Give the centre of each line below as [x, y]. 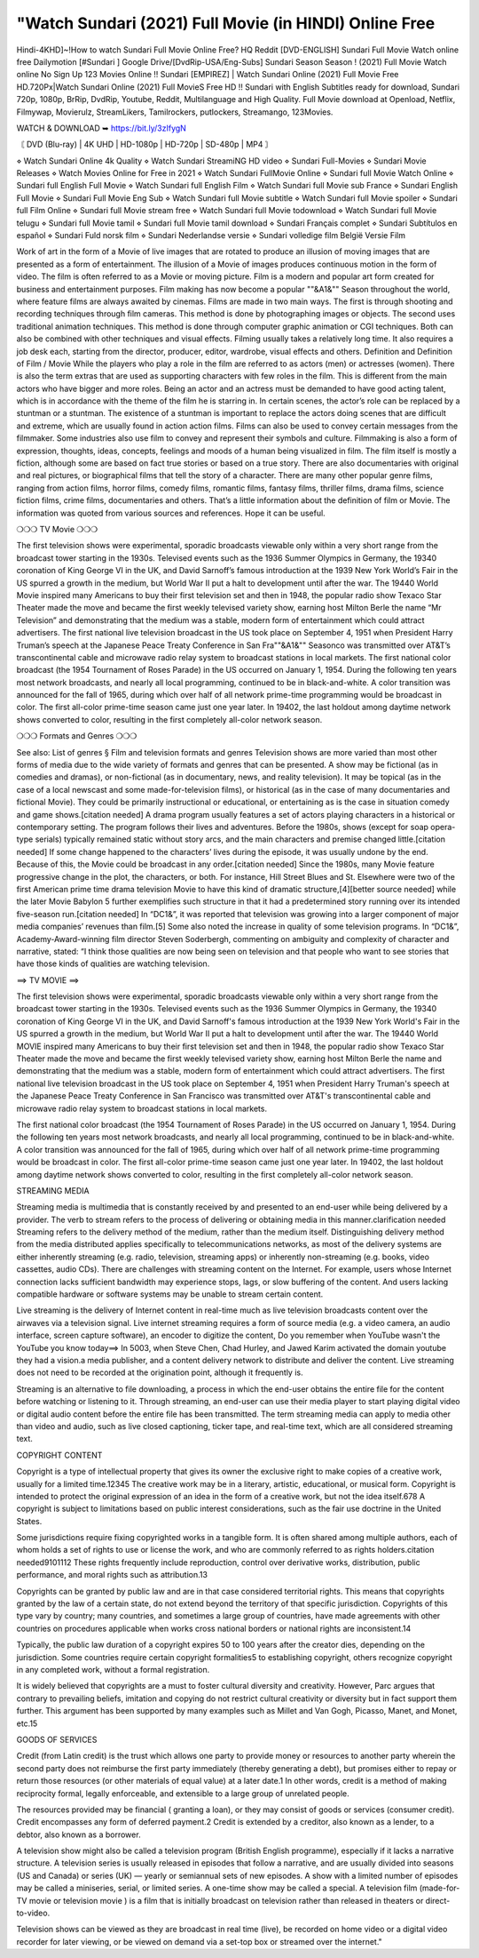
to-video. [33, 1913]
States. [29, 1521]
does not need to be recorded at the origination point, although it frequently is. [160, 1372]
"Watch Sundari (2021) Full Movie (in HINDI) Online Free [226, 23]
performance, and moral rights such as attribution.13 [112, 1575]
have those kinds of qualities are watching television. [113, 963]
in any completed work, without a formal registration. [113, 1669]
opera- [443, 827]
